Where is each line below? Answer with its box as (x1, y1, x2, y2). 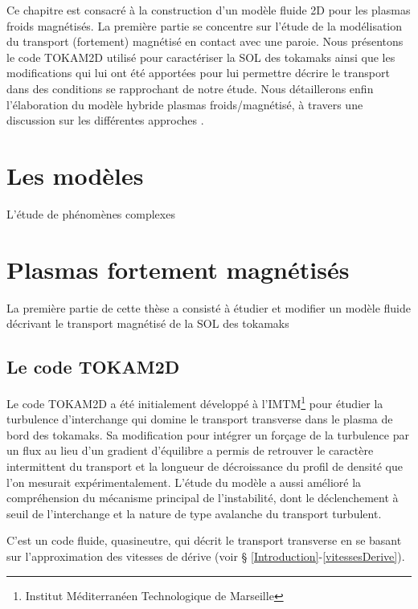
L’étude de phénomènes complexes (6, 205, 175, 222)
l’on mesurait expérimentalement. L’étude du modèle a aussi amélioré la (6, 473, 362, 490)
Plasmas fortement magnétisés (6, 252, 350, 285)
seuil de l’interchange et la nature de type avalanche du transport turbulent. (6, 505, 382, 521)
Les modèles (6, 158, 144, 191)
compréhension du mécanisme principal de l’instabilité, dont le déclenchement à (6, 489, 399, 506)
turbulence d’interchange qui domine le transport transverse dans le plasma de (6, 411, 393, 427)
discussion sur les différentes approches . (6, 112, 204, 129)
